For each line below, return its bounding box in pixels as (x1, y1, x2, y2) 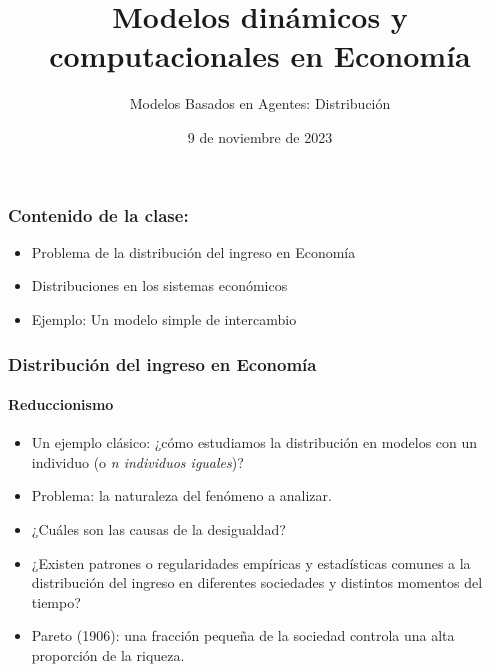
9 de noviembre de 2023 (187, 126, 333, 147)
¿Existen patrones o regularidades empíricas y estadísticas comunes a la (31, 552, 471, 573)
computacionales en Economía (49, 35, 471, 76)
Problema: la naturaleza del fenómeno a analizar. (31, 485, 332, 506)
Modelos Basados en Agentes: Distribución (129, 93, 391, 114)
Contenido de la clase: (8, 202, 189, 227)
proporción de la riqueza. (31, 644, 185, 665)
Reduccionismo (8, 394, 114, 415)
